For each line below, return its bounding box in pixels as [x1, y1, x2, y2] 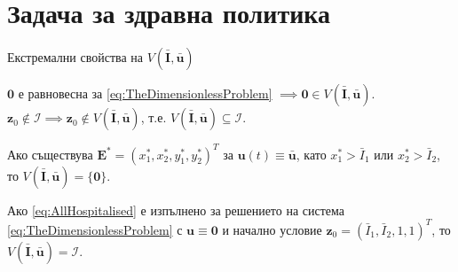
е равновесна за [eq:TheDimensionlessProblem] [18, 84, 272, 103]
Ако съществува [7, 144, 93, 163]
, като [296, 144, 327, 163]
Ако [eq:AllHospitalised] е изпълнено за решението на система [7, 200, 345, 219]
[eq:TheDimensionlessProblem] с [7, 220, 183, 238]
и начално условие [222, 220, 322, 238]
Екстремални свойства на [7, 48, 144, 66]
